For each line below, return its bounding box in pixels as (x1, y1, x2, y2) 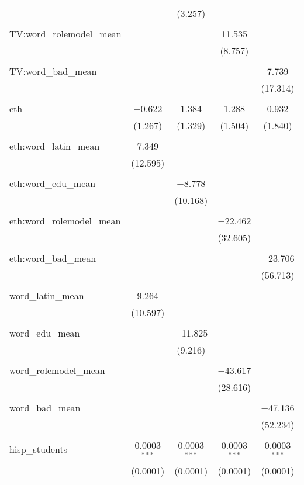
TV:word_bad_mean (9, 64, 97, 78)
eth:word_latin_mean (9, 139, 100, 153)
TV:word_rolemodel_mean (9, 27, 122, 40)
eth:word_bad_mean (9, 251, 96, 265)
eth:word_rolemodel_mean (9, 214, 121, 227)
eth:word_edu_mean (9, 176, 96, 190)
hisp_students (9, 442, 67, 456)
